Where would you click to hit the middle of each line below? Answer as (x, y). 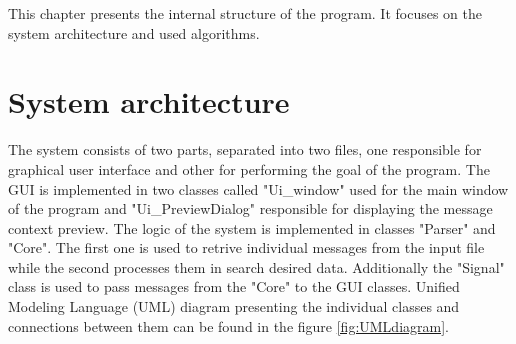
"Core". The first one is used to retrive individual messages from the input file (246, 247)
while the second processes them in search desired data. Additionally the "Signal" (256, 266)
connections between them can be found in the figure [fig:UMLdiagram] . (228, 325)
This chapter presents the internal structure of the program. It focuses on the (245, 13)
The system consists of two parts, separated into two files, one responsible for (245, 149)
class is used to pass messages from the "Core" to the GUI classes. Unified (234, 286)
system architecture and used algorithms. (134, 32)
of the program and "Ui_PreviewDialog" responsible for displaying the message (250, 208)
